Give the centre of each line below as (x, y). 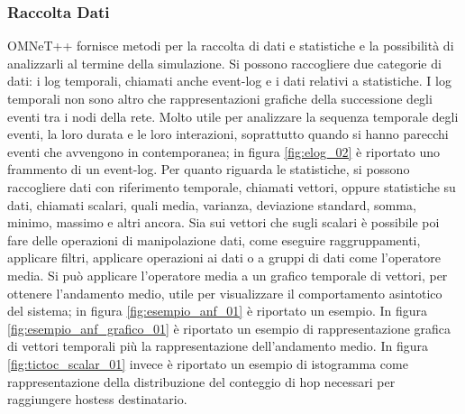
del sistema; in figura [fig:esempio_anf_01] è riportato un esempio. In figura (218, 311)
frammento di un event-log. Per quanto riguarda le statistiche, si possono (209, 169)
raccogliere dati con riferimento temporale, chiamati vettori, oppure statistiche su (232, 186)
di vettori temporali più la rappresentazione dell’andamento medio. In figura (218, 346)
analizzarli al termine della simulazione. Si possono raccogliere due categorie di (224, 63)
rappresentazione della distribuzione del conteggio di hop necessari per (201, 381)
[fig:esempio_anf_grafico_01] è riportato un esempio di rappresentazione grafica (229, 328)
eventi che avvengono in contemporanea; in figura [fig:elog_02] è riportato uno (224, 151)
